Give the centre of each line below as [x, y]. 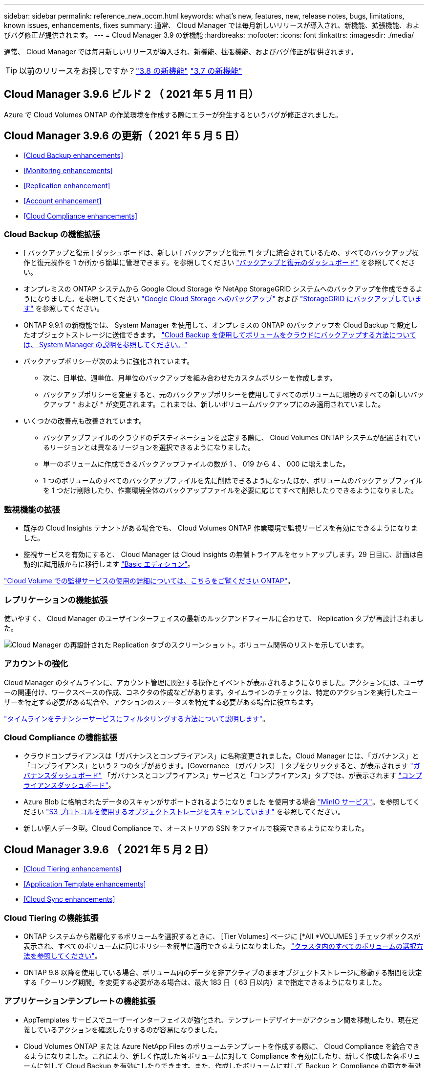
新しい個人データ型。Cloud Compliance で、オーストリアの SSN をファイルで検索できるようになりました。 [196, 828]
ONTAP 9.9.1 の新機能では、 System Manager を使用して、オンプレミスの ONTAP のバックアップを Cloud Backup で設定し [221, 325]
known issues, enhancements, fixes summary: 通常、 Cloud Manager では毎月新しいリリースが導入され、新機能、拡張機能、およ [212, 25]
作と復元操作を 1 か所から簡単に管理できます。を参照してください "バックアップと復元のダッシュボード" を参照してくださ [219, 263]
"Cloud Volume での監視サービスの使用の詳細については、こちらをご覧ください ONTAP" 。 [149, 581]
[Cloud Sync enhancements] [69, 899]
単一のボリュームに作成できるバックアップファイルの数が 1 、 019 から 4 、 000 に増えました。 [196, 464]
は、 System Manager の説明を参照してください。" [106, 345]
